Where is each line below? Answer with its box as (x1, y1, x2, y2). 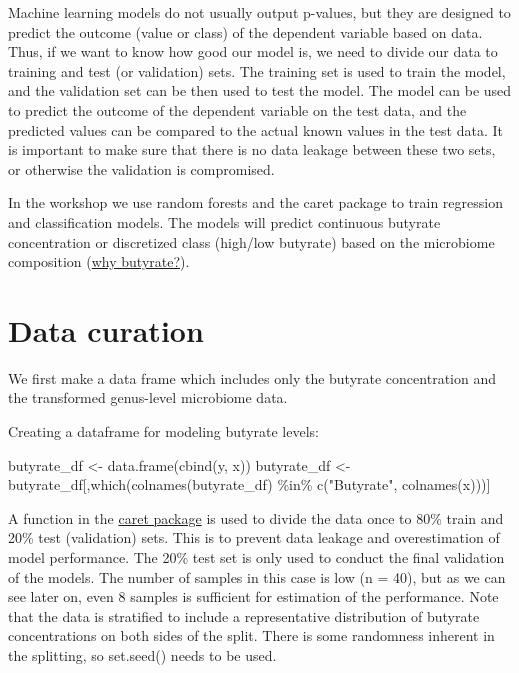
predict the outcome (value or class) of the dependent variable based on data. (8, 21, 483, 42)
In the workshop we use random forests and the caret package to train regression (8, 192, 503, 213)
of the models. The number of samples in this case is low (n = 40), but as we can (8, 566, 506, 587)
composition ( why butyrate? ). (8, 251, 190, 272)
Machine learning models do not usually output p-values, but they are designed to (8, 2, 511, 22)
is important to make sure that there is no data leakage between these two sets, (8, 139, 496, 160)
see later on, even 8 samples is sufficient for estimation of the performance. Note (8, 586, 499, 607)
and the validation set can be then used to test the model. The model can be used (8, 80, 512, 101)
